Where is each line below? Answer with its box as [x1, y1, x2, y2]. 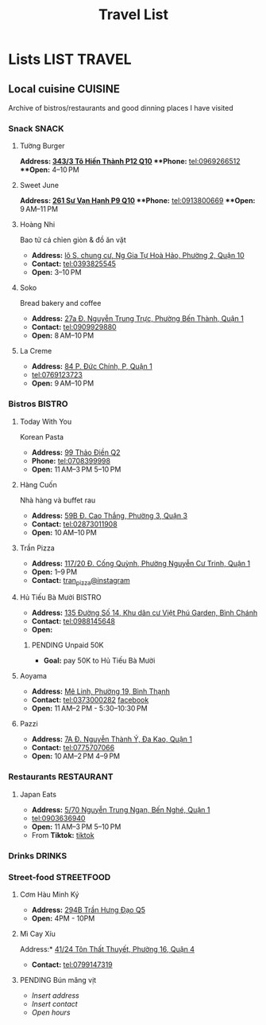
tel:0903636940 [31, 813, 86, 823]
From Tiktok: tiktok [31, 830, 94, 839]
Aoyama [19, 671, 48, 681]
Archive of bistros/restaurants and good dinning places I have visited [8, 104, 233, 112]
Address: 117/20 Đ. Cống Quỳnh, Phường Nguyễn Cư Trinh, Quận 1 [31, 558, 251, 568]
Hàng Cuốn [19, 479, 58, 489]
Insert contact [31, 999, 78, 1008]
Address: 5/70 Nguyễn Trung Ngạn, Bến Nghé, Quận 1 [31, 804, 210, 814]
